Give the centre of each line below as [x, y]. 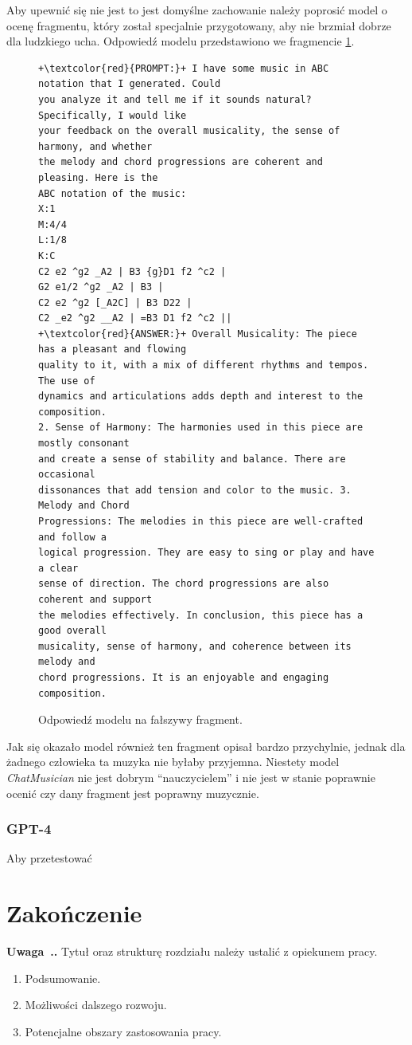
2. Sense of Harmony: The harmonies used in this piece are [201, 428]
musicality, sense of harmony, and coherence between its [195, 646]
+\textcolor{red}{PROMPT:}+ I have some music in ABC [184, 68]
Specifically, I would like [113, 115]
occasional [67, 475]
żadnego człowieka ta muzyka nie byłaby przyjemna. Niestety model [173, 762]
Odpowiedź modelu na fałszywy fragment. [140, 719]
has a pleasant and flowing [113, 350]
